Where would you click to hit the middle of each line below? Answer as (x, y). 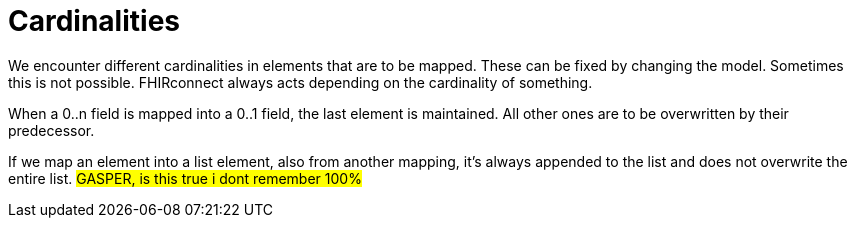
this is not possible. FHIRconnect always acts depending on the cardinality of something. (300, 82)
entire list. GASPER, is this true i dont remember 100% (185, 178)
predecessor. (51, 130)
